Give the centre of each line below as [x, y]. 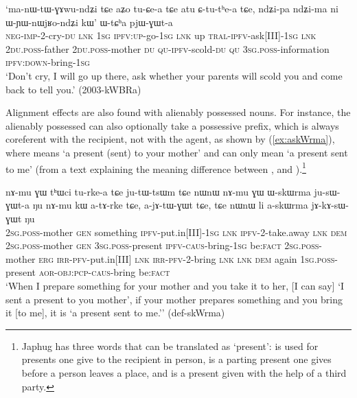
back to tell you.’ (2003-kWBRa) [73, 89]
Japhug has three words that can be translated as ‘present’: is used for [170, 346]
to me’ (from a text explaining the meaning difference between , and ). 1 [156, 167]
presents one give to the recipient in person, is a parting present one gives [176, 359]
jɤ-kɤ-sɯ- [330, 205]
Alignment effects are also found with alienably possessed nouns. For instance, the [178, 112]
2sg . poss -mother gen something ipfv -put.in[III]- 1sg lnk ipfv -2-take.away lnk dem [176, 232]
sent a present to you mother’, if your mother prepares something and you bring [174, 299]
